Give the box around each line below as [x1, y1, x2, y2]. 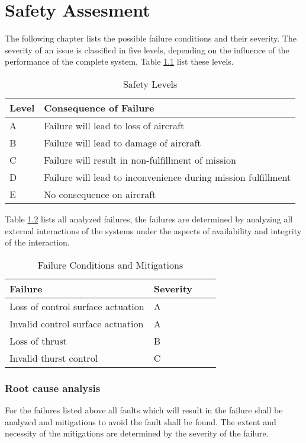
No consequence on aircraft [44, 187, 156, 201]
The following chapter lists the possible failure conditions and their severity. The [5, 32, 297, 44]
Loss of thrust [9, 333, 67, 348]
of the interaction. [5, 236, 70, 248]
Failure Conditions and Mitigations [37, 257, 183, 272]
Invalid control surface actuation [9, 316, 144, 330]
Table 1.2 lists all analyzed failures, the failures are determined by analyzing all [5, 212, 293, 225]
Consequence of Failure [44, 100, 154, 114]
